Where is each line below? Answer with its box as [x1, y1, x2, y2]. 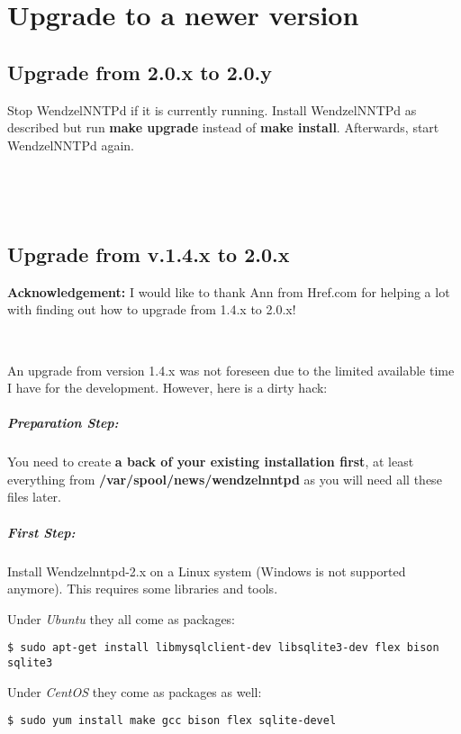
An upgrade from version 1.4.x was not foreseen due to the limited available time [7, 360, 455, 379]
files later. [7, 487, 62, 506]
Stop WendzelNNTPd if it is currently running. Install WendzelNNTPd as [7, 100, 417, 119]
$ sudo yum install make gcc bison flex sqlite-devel [7, 714, 337, 728]
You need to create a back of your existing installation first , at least [7, 452, 414, 471]
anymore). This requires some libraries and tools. [7, 579, 278, 598]
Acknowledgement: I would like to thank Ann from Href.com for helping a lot [7, 282, 450, 301]
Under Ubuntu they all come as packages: [7, 609, 236, 628]
